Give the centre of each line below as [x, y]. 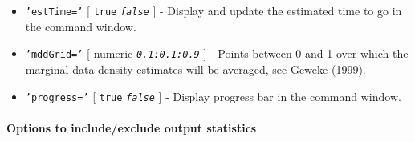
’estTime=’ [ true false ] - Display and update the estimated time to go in [214, 10]
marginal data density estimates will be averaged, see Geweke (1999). [195, 69]
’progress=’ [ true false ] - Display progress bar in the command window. [213, 96]
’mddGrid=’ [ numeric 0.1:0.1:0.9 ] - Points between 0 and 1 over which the [217, 53]
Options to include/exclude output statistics [132, 127]
